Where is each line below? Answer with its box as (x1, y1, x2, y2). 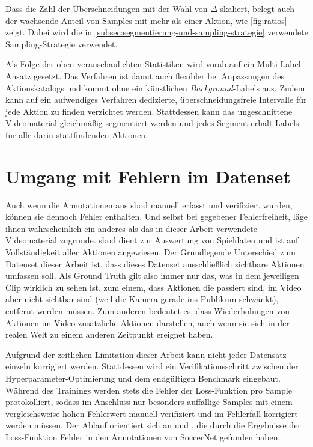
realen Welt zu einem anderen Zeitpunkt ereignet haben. (5, 328, 213, 341)
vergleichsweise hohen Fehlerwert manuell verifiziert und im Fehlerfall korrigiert (5, 407, 298, 419)
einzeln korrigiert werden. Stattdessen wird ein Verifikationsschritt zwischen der (5, 360, 299, 372)
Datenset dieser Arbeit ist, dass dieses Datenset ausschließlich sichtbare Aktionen (5, 257, 305, 270)
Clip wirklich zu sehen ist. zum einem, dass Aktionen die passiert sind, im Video (5, 281, 302, 293)
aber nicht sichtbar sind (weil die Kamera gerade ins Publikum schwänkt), (5, 293, 279, 305)
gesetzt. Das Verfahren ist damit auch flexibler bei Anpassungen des (34, 69, 285, 82)
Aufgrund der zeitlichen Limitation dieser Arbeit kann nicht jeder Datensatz (5, 348, 287, 360)
